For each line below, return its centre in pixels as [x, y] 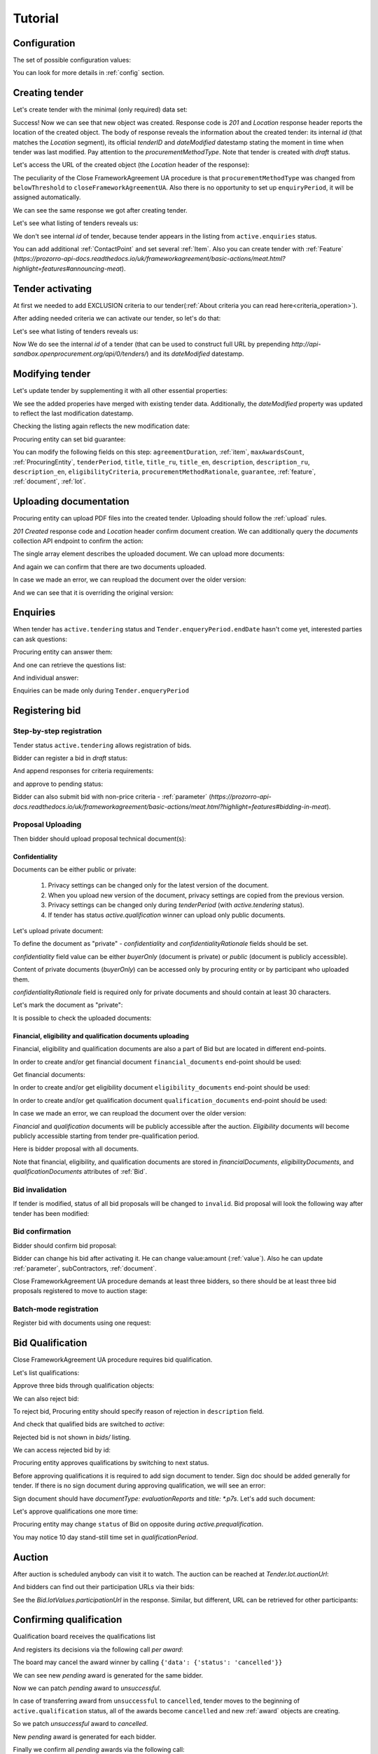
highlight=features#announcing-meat [68, 268]
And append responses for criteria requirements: [83, 771]
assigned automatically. [47, 197]
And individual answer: [46, 678]
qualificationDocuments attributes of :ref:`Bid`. [80, 1172]
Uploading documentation [71, 502]
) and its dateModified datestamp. [195, 354]
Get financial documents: [49, 1074]
